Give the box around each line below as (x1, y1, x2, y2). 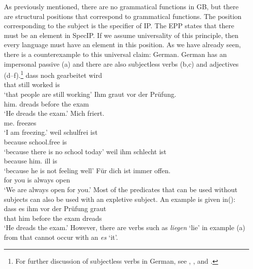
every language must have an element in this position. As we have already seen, (4, 39, 241, 50)
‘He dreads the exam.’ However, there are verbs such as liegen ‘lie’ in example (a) (4, 222, 246, 233)
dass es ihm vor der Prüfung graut (4, 203, 107, 214)
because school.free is (4, 136, 67, 146)
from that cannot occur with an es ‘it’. (4, 232, 118, 242)
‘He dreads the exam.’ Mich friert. (4, 108, 105, 118)
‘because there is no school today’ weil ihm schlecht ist (4, 146, 167, 156)
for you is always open (4, 175, 70, 185)
